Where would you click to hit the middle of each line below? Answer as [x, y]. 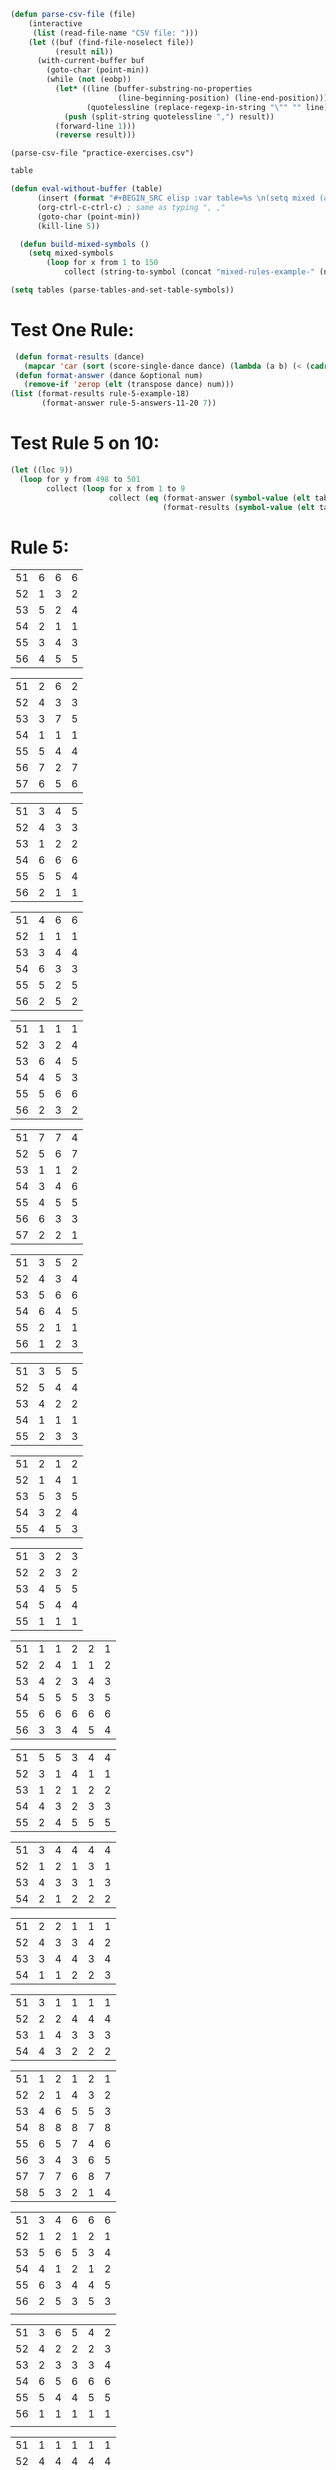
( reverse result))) [95, 135]
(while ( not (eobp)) [89, 80]
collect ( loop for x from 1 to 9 [116, 488]
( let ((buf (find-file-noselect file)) [111, 42]
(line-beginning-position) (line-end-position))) [223, 98]
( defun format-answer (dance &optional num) [108, 375]
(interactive [55, 23]
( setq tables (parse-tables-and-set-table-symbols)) [122, 290]
